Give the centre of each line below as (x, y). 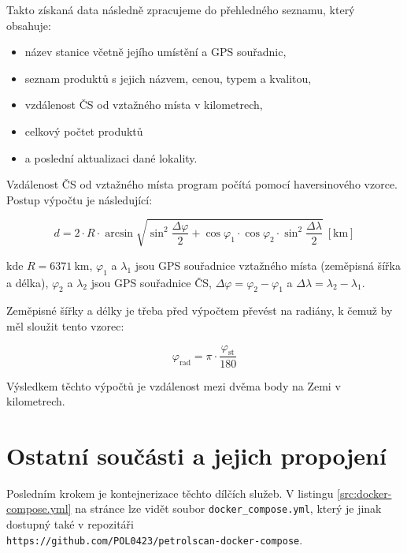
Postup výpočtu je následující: (80, 199)
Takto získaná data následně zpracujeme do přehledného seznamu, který (181, 9)
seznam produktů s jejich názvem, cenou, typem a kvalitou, (168, 78)
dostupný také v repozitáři (70, 524)
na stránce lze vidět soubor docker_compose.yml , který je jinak (228, 508)
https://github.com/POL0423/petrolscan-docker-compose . (155, 539)
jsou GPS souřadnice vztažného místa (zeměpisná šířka (268, 265)
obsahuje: (29, 25)
